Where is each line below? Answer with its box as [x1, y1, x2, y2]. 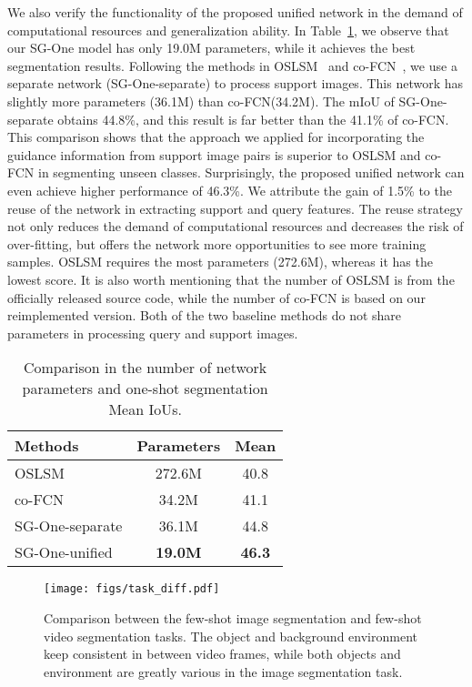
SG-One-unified [15, 541, 113, 563]
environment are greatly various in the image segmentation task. [44, 662, 403, 681]
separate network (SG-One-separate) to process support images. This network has [7, 74, 464, 93]
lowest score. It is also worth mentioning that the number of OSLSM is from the [7, 269, 455, 288]
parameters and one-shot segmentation [22, 378, 268, 399]
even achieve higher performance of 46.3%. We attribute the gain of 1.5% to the [7, 180, 452, 199]
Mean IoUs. [108, 399, 182, 420]
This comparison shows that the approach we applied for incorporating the [7, 127, 425, 146]
